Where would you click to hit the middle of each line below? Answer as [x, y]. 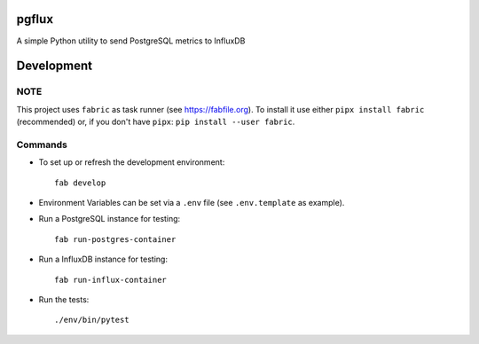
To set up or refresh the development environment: [132, 162]
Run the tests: [64, 299]
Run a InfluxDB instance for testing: [103, 259]
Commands [42, 145]
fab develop [80, 183]
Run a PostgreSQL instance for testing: [110, 219]
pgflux [35, 19]
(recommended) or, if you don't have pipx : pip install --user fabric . [156, 122]
